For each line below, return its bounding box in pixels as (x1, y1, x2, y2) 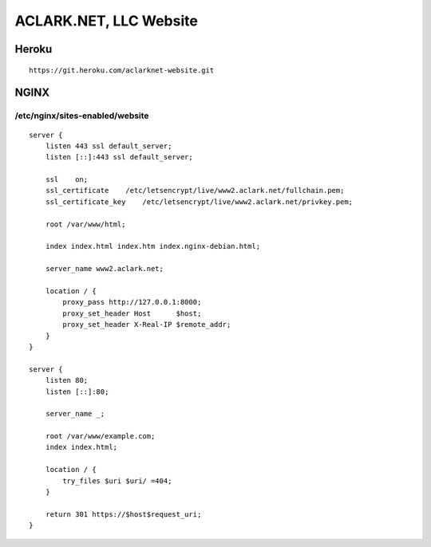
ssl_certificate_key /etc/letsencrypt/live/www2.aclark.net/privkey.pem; (45, 197, 354, 207)
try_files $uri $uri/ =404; (62, 476, 172, 486)
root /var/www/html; (45, 219, 126, 229)
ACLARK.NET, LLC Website (14, 12, 199, 30)
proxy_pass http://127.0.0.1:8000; (62, 297, 202, 307)
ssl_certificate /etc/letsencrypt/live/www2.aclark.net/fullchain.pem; (45, 186, 345, 195)
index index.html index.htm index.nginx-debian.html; (45, 242, 261, 251)
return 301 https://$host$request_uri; (45, 510, 202, 518)
